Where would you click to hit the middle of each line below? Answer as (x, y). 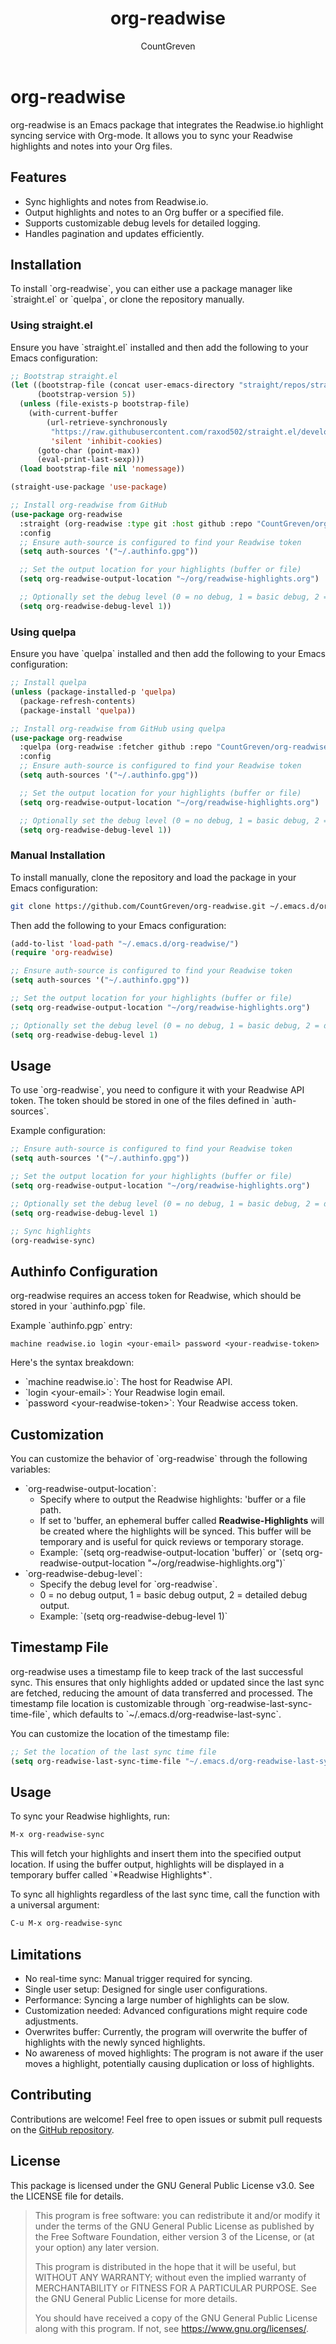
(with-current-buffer (73, 413)
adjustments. (51, 2021)
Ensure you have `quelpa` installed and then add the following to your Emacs (168, 654)
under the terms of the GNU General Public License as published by (174, 2226)
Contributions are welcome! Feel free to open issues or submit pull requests (166, 2119)
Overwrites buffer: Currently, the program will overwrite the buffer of (166, 2031)
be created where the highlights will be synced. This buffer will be (175, 1531)
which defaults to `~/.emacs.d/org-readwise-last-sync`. (167, 1714)
